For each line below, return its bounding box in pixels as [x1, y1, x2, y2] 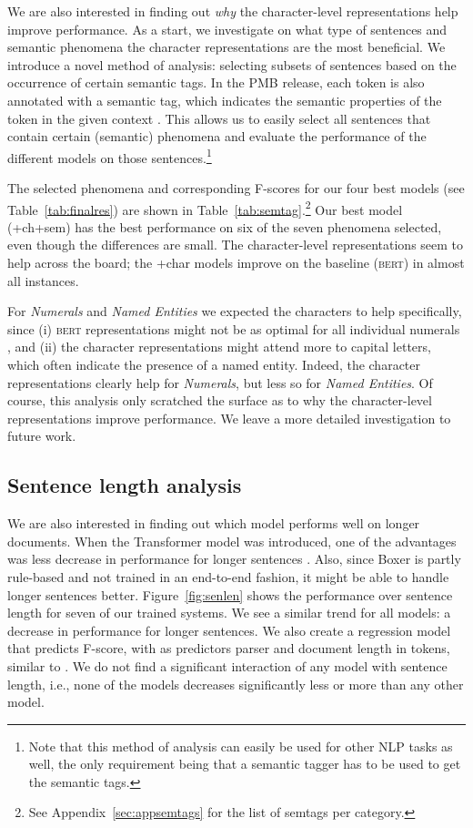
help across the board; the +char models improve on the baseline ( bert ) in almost [7, 253, 465, 272]
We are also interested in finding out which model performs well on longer [7, 514, 420, 533]
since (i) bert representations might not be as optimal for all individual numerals [7, 319, 460, 338]
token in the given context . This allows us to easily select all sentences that [7, 108, 431, 128]
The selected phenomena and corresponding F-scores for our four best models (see [7, 179, 465, 197]
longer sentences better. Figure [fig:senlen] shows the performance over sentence [7, 585, 453, 604]
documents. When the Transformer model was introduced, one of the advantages [7, 531, 457, 550]
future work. [7, 426, 76, 445]
